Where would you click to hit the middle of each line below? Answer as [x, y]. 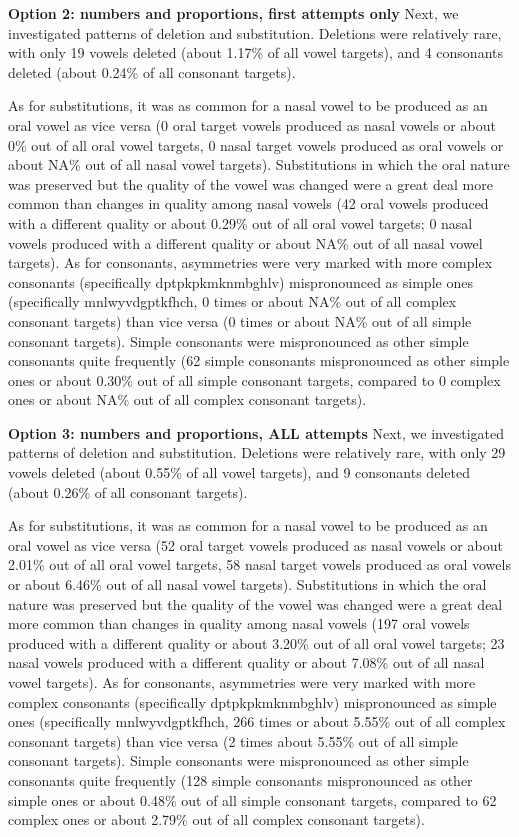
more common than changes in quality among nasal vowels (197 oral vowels [239, 623]
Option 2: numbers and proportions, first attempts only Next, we [233, 13]
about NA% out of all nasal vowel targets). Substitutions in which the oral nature [259, 164]
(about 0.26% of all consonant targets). [128, 491]
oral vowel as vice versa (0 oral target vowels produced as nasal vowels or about [252, 124]
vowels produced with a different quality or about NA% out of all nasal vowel [245, 242]
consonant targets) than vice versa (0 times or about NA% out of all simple [240, 320]
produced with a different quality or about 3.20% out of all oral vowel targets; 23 [256, 642]
